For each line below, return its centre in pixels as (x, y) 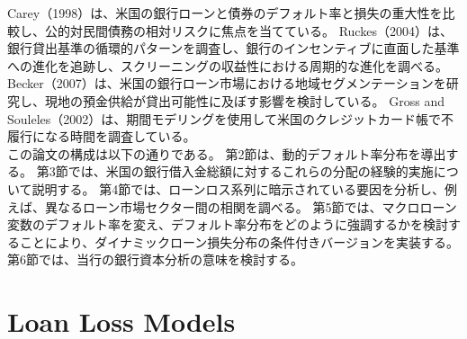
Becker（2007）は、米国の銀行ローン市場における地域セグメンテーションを (227, 83)
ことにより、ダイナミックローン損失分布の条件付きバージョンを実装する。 (239, 241)
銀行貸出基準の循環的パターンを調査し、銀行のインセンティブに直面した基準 (233, 48)
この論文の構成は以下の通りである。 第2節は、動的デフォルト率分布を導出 (227, 153)
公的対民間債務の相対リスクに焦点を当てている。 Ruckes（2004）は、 (248, 30)
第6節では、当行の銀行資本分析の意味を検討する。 (155, 259)
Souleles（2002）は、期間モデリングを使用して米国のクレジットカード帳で (224, 118)
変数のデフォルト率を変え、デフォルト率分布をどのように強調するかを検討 (228, 224)
